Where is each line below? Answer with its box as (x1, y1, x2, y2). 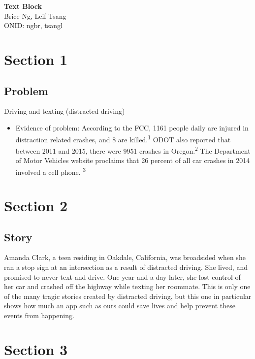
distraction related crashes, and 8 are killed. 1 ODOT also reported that (15, 132, 231, 144)
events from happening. (4, 310, 74, 321)
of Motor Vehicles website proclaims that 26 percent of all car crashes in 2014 (15, 155, 250, 165)
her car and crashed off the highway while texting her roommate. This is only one (4, 281, 251, 292)
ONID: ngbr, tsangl (4, 20, 63, 31)
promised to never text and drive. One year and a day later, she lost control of (4, 271, 241, 282)
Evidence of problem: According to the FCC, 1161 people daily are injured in (15, 122, 249, 132)
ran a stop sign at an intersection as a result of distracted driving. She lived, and (4, 262, 248, 272)
